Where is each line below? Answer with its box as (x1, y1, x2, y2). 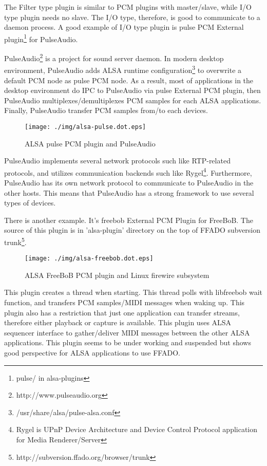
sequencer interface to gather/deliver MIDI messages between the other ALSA (4, 327, 250, 338)
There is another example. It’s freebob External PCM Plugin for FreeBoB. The (4, 214, 253, 225)
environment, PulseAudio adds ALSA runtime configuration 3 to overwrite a (4, 63, 242, 75)
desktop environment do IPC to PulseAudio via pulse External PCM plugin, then (4, 85, 261, 96)
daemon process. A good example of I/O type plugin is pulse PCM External (4, 22, 244, 32)
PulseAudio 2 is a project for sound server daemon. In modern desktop (4, 51, 224, 63)
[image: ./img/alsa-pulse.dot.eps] (25, 123, 146, 131)
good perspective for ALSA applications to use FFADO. (4, 347, 180, 358)
